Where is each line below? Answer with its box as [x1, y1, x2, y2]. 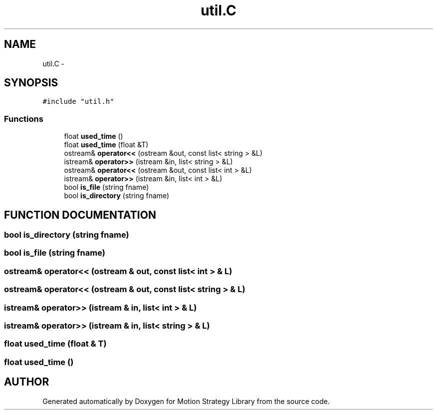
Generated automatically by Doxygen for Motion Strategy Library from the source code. [42, 397, 330, 406]
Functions [4, 113, 43, 124]
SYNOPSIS [4, 76, 58, 89]
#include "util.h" [42, 97, 114, 106]
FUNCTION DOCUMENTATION [4, 208, 156, 221]
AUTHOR [4, 376, 49, 389]
